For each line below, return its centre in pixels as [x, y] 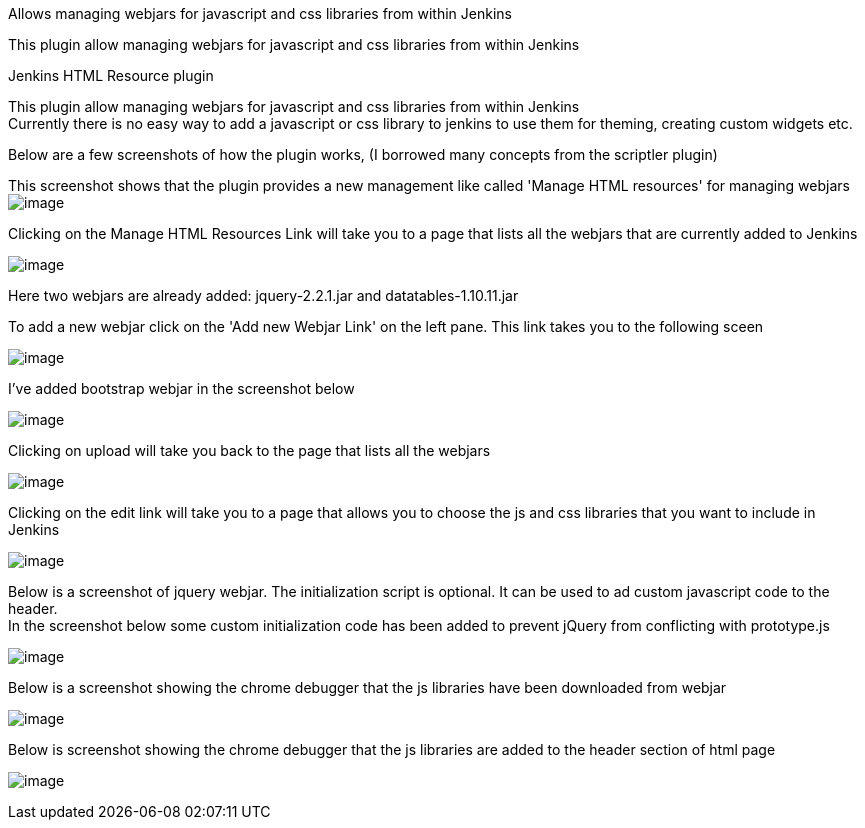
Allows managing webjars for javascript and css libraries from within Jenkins [260, 13]
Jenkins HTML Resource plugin [111, 75]
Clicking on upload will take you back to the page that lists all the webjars [249, 450]
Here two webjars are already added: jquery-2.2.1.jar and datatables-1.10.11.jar [263, 295]
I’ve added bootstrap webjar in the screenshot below [181, 388]
